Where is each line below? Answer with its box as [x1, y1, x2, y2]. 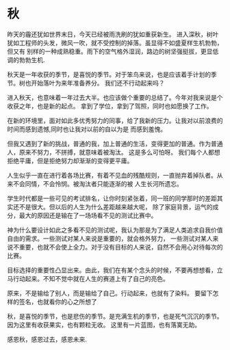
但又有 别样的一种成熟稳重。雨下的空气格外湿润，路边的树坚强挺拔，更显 [7, 47, 213, 55]
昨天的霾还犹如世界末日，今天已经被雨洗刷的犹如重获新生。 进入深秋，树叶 [7, 30, 219, 38]
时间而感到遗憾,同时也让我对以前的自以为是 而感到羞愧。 [7, 124, 166, 133]
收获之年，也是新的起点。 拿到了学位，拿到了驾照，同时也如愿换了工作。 [7, 102, 213, 110]
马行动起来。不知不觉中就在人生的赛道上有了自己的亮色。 [7, 274, 169, 282]
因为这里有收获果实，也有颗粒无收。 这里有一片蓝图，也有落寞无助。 [7, 321, 201, 329]
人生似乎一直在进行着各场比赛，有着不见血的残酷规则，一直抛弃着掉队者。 [7, 171, 217, 179]
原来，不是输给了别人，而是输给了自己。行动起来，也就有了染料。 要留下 [7, 288, 213, 297]
